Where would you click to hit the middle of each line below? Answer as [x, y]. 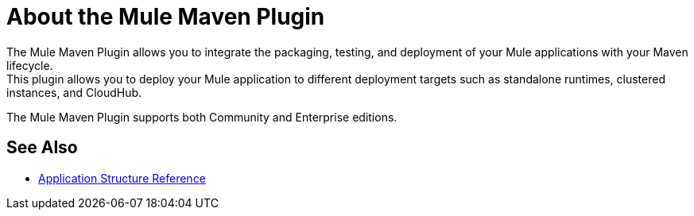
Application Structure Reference [122, 178]
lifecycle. [30, 65]
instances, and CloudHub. [74, 92]
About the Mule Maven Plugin [166, 17]
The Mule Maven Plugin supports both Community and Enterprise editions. [202, 117]
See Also [42, 148]
